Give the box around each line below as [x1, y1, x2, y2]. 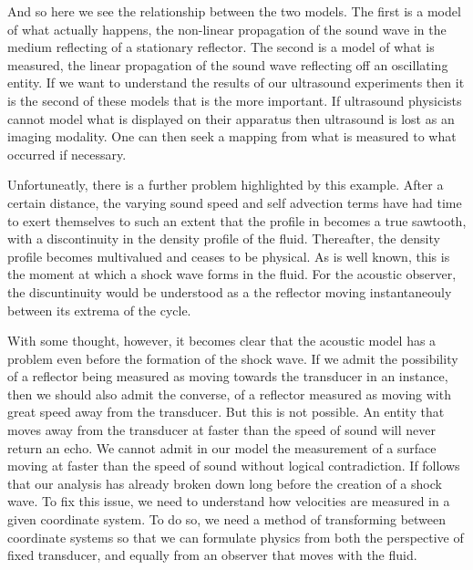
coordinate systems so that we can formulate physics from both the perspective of [7, 527, 464, 546]
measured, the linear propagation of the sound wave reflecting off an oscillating [7, 55, 448, 74]
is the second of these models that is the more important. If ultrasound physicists [7, 90, 462, 109]
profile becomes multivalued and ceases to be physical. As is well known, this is [7, 246, 450, 265]
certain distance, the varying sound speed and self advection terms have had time [7, 192, 462, 212]
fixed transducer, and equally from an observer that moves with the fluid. [7, 545, 417, 565]
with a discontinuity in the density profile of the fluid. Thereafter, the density [7, 229, 440, 248]
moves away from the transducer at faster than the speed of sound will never [7, 420, 436, 440]
